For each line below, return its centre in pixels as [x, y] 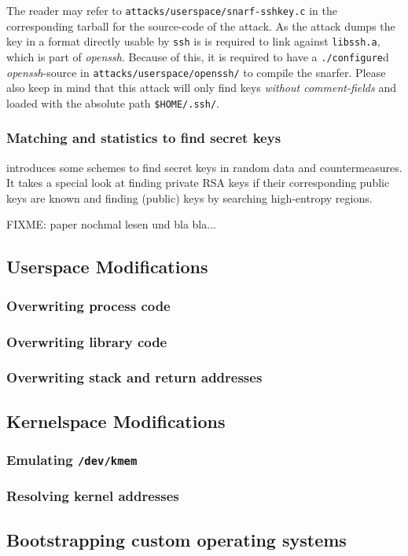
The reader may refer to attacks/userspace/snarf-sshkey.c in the [172, 10]
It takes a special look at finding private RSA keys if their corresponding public [198, 183]
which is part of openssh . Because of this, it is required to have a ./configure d [198, 56]
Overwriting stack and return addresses [134, 377]
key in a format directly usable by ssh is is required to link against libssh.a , [193, 41]
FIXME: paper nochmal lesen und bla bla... [111, 224]
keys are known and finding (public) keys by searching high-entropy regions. [189, 198]
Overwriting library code [87, 341]
